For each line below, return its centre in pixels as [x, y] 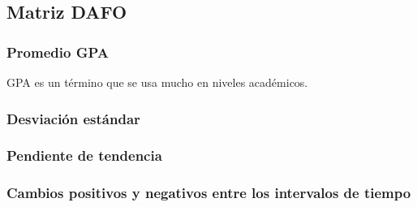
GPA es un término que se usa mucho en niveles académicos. [157, 82]
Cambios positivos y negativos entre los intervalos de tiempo [209, 193]
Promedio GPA [58, 52]
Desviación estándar [73, 118]
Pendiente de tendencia [84, 155]
